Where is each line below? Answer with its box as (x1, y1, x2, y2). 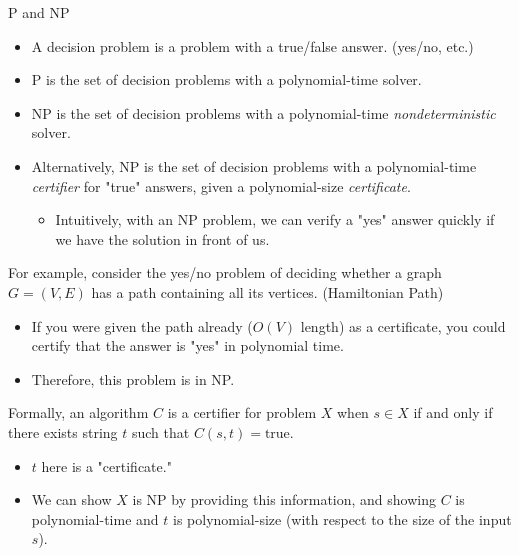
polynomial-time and (31, 508, 159, 529)
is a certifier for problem (167, 402, 317, 423)
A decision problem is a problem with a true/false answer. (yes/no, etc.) (31, 35, 474, 56)
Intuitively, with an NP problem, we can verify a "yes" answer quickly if (55, 209, 495, 230)
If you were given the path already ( (31, 315, 253, 336)
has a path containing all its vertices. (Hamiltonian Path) (91, 281, 444, 302)
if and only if (413, 402, 493, 423)
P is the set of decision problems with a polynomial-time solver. (31, 69, 422, 90)
